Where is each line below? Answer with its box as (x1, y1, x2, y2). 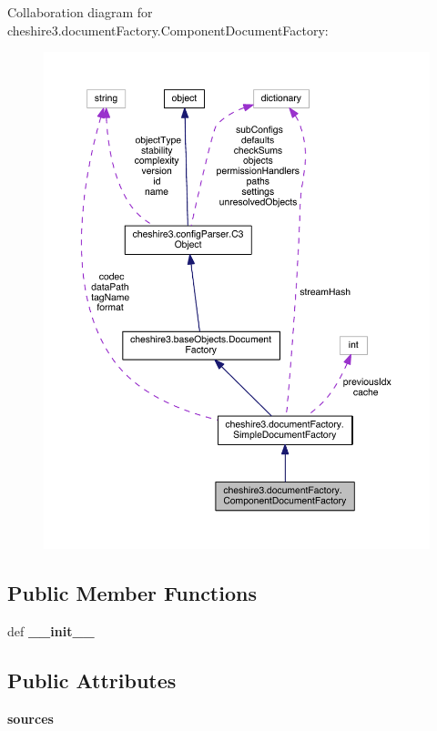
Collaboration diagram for (7, 3, 153, 21)
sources (7, 708, 54, 727)
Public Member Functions (7, 579, 257, 607)
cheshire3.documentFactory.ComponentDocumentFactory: (7, 20, 329, 39)
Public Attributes (7, 666, 177, 695)
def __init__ (7, 622, 95, 641)
